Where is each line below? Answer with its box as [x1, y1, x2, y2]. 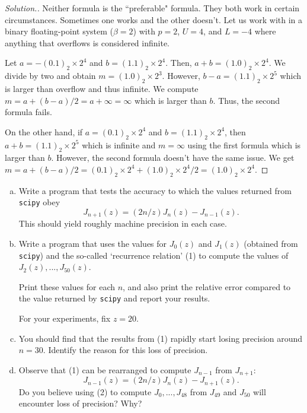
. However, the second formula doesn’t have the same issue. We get [51, 151, 295, 164]
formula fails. [5, 106, 52, 118]
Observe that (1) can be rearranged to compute [18, 363, 191, 376]
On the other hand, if [5, 125, 83, 138]
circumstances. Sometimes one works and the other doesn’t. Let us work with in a [5, 13, 303, 26]
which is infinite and [82, 138, 156, 151]
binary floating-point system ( [5, 25, 113, 37]
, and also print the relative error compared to [123, 280, 291, 293]
